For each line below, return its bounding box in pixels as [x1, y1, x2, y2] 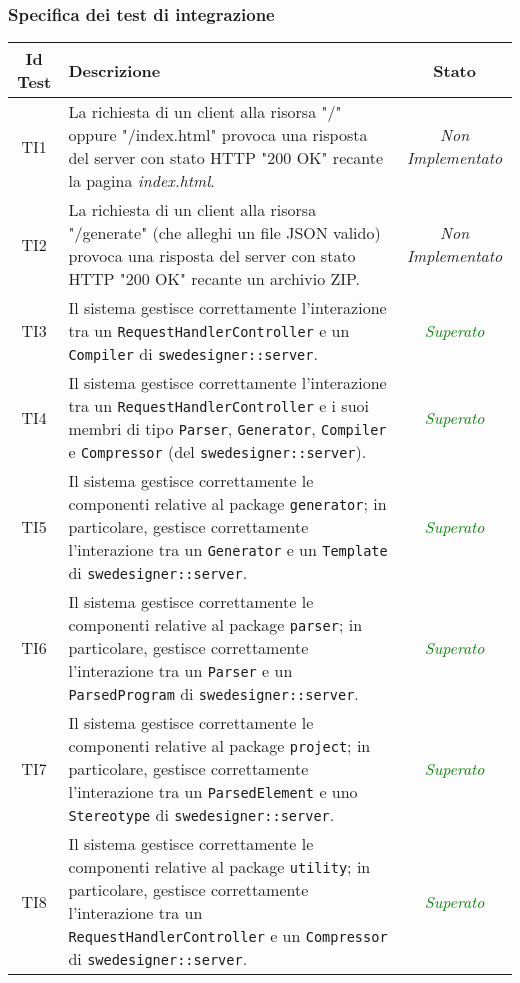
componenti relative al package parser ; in [68, 613, 363, 637]
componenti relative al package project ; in [68, 734, 371, 758]
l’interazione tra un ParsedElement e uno [68, 780, 358, 804]
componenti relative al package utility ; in [68, 855, 371, 879]
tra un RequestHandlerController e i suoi [68, 394, 369, 418]
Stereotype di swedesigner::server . [68, 803, 335, 827]
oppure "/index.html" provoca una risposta [68, 123, 368, 147]
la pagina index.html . [68, 169, 215, 193]
